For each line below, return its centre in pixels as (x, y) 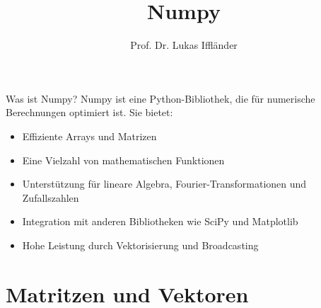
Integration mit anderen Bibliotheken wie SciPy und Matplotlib (160, 221)
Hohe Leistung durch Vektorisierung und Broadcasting (140, 245)
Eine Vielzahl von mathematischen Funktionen (123, 160)
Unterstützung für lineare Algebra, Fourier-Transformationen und (164, 184)
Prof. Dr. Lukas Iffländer (184, 45)
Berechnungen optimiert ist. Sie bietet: (89, 112)
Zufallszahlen (51, 197)
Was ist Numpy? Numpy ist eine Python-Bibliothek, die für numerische (160, 98)
